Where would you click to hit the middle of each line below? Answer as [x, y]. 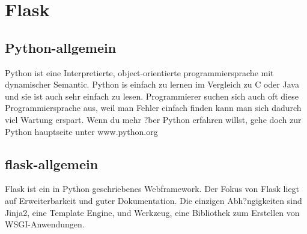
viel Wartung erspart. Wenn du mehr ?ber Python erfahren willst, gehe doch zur [153, 119]
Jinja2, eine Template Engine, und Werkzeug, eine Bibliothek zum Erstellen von [152, 212]
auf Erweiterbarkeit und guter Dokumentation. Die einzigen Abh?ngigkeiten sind [153, 200]
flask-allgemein [52, 163]
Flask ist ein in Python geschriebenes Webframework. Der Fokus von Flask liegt [152, 189]
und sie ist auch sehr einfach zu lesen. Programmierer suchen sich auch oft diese [152, 96]
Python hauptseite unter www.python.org [81, 131]
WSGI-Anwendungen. [45, 224]
